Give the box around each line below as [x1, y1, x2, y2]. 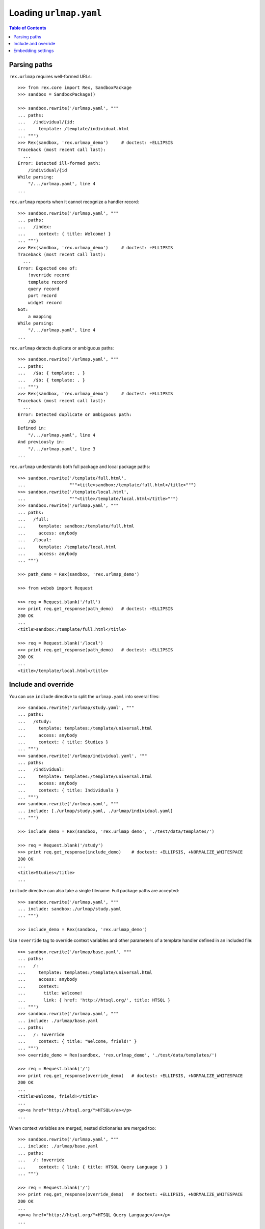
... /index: [18, 224, 52, 230]
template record [27, 279, 67, 285]
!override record [27, 272, 70, 278]
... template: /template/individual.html [18, 126, 130, 132]
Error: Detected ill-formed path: [18, 160, 101, 166]
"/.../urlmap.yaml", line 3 [27, 446, 96, 452]
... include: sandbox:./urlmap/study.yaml [18, 906, 122, 911]
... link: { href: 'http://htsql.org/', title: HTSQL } [18, 997, 171, 1003]
